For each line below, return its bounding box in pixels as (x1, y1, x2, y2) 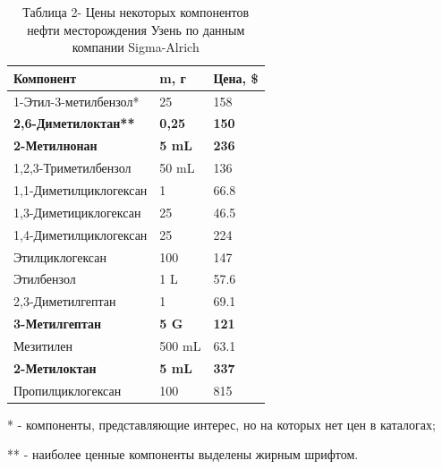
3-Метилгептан (13, 314, 102, 333)
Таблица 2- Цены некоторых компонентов (22, 3, 250, 21)
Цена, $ (213, 68, 259, 87)
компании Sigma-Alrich (72, 38, 200, 56)
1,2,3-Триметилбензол (13, 158, 132, 177)
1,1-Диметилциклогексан (13, 181, 148, 199)
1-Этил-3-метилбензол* (13, 91, 140, 110)
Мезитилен (13, 336, 72, 354)
